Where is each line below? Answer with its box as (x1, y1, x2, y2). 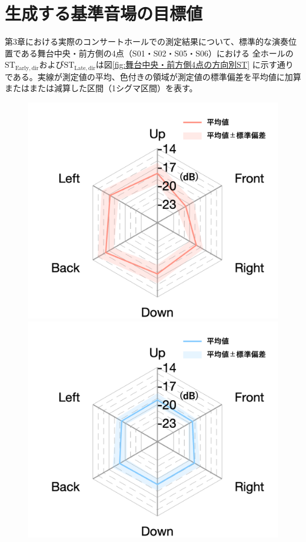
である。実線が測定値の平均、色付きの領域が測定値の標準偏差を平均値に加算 (5, 70, 301, 82)
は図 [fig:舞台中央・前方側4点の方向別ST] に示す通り (95, 58, 294, 71)
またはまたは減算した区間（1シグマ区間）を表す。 (5, 82, 198, 94)
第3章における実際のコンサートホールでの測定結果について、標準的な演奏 (5, 35, 288, 48)
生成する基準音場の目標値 (5, 1, 203, 25)
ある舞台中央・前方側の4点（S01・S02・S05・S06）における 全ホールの (21, 46, 294, 59)
